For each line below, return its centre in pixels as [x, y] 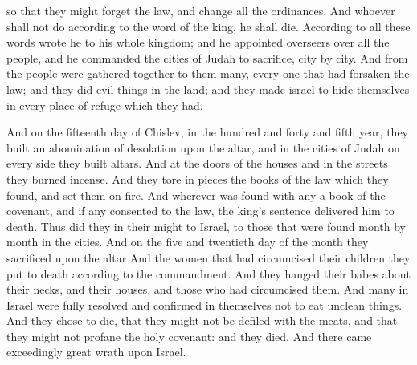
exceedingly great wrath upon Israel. [96, 352]
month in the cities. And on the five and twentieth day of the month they [188, 242]
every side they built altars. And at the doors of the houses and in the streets [197, 163]
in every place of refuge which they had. [105, 105]
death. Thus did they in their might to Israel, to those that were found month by [206, 226]
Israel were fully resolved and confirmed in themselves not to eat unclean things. [204, 304]
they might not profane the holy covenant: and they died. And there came [189, 336]
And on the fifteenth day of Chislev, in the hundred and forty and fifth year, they [207, 132]
